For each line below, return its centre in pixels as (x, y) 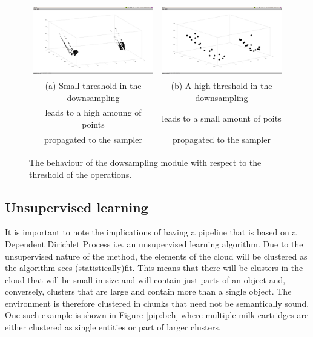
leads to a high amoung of (93, 112)
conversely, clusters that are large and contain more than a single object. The (148, 291)
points (93, 124)
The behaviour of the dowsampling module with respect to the (145, 162)
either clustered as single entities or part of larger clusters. (113, 327)
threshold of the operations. (81, 174)
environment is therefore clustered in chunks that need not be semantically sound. (157, 303)
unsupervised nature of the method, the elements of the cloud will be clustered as (156, 256)
